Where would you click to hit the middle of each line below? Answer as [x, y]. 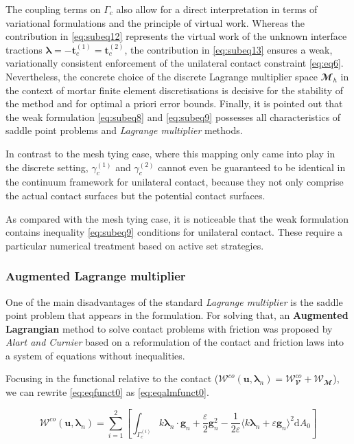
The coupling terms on [53, 9]
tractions [24, 49]
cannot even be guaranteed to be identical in [252, 167]
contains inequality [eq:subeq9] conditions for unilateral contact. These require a [174, 232]
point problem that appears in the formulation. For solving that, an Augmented [177, 315]
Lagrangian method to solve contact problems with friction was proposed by [169, 328]
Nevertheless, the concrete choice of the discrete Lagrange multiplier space [162, 76]
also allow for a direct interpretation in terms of [217, 9]
